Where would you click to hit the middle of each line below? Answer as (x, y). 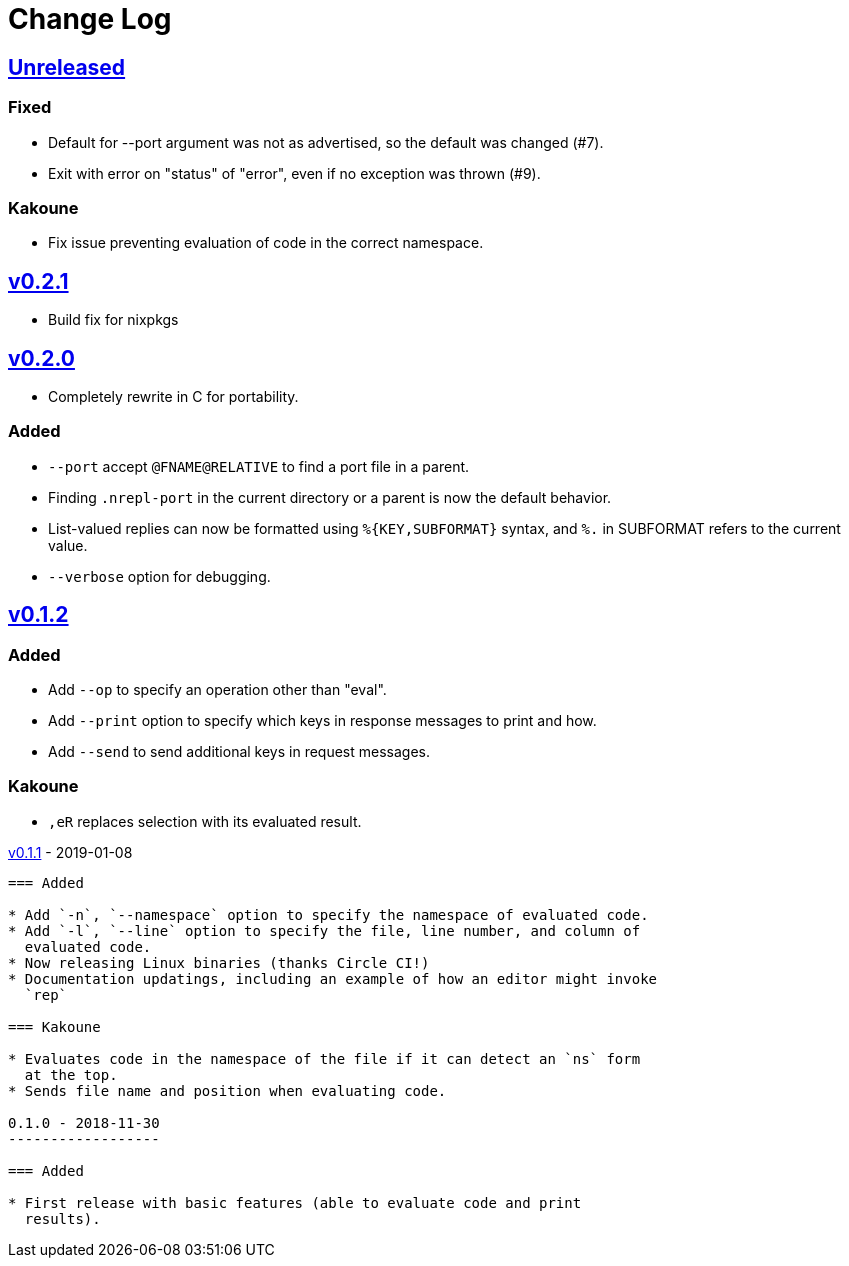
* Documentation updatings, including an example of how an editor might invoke (333, 978)
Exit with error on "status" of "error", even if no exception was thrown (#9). (294, 173)
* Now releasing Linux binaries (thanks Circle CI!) (219, 962)
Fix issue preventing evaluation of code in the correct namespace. (266, 243)
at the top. (71, 1074)
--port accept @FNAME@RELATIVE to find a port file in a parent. (259, 466)
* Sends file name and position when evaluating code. (227, 1090)
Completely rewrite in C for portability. (173, 396)
